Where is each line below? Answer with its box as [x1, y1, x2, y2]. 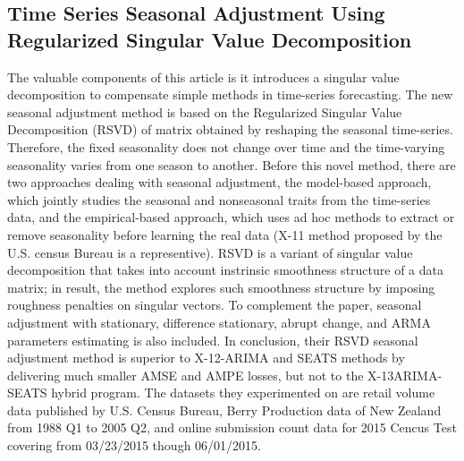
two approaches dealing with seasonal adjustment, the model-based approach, [7, 173, 432, 192]
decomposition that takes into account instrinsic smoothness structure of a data [7, 260, 443, 279]
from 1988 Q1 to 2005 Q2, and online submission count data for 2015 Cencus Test [7, 418, 457, 437]
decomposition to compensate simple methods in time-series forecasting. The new [7, 85, 453, 104]
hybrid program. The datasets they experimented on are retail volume [51, 383, 435, 402]
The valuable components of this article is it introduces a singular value [7, 67, 400, 86]
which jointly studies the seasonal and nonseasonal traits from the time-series [7, 190, 431, 209]
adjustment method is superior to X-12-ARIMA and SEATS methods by [7, 348, 405, 367]
